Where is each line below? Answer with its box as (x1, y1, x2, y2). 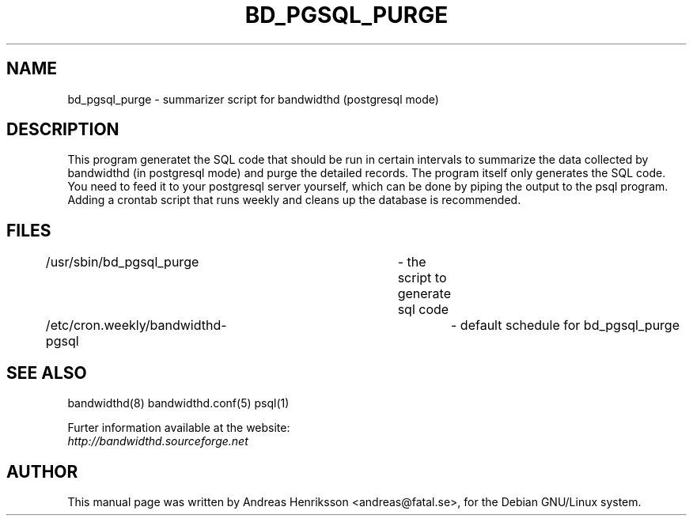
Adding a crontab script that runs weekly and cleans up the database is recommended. (67, 193, 521, 207)
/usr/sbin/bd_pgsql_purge (45, 254, 199, 270)
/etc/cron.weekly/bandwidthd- (45, 317, 227, 334)
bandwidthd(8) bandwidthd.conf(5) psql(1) (67, 396, 290, 410)
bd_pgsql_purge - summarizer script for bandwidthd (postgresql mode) (67, 92, 439, 106)
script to (397, 270, 447, 286)
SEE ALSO (6, 362, 87, 383)
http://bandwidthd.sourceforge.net (67, 434, 248, 448)
